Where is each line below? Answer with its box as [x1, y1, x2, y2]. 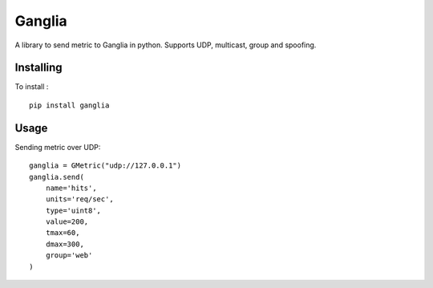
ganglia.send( [29, 172, 84, 181]
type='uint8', [45, 205, 102, 215]
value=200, [45, 217, 89, 226]
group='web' [45, 251, 93, 260]
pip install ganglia [29, 100, 110, 110]
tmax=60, [45, 229, 80, 237]
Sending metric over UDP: [14, 142, 101, 152]
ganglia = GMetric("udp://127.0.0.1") [29, 161, 182, 170]
